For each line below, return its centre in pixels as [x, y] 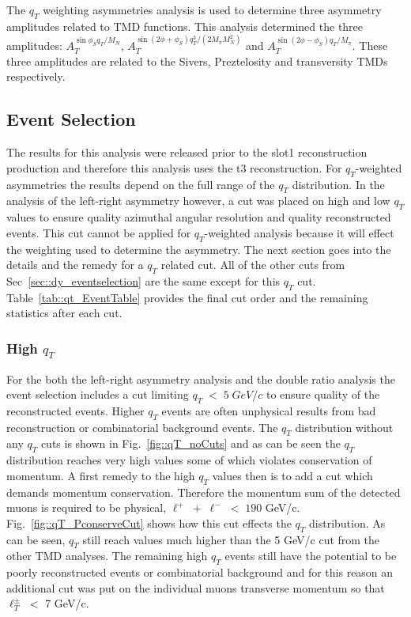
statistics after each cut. [64, 313]
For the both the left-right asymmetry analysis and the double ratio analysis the [201, 379]
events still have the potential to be [311, 556]
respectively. [36, 76]
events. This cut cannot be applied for [99, 232]
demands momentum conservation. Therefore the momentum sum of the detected [204, 492]
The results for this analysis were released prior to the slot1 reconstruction [187, 152]
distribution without [344, 427]
